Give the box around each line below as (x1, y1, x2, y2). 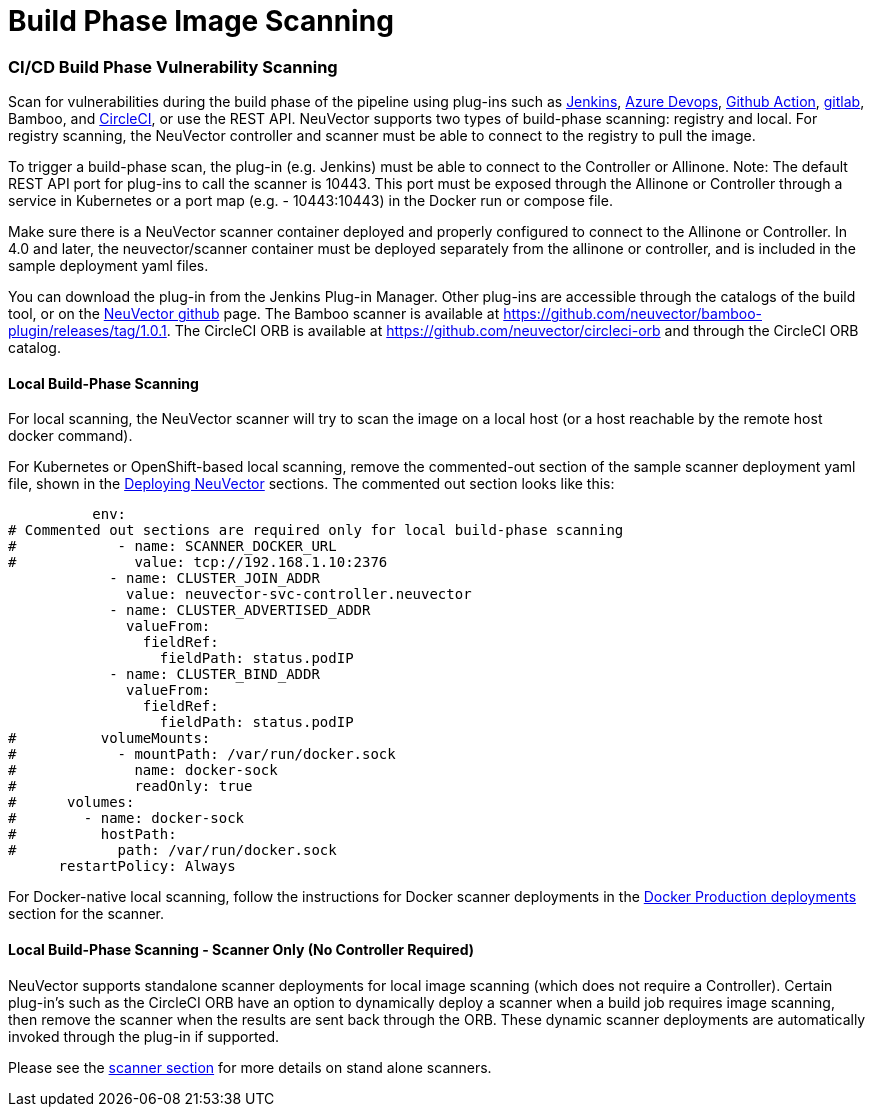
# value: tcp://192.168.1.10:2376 (8, 554, 388, 571)
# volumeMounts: (8, 730, 211, 747)
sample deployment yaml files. (8, 257, 209, 275)
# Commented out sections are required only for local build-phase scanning (8, 522, 624, 539)
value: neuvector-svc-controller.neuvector (126, 586, 472, 603)
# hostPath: (8, 826, 177, 843)
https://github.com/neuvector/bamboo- (503, 305, 762, 323)
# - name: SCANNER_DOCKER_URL (8, 538, 337, 555)
